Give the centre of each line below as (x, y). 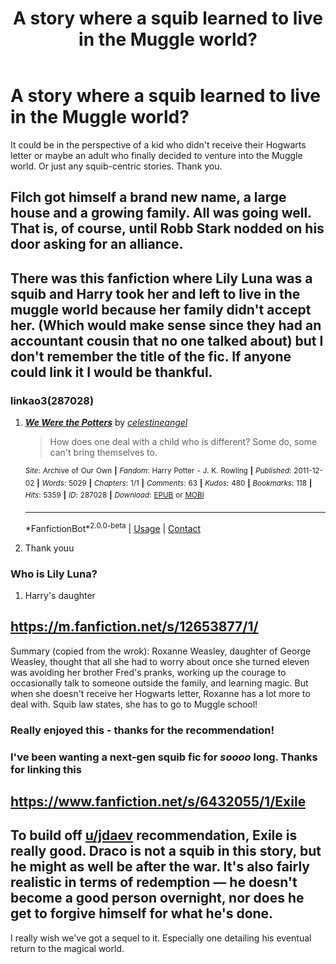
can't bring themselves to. (103, 453)
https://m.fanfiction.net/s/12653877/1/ (134, 627)
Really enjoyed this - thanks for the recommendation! (142, 730)
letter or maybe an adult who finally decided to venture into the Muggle (156, 155)
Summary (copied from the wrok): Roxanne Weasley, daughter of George (161, 651)
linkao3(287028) (52, 400)
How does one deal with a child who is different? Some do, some (183, 442)
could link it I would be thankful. (111, 372)
